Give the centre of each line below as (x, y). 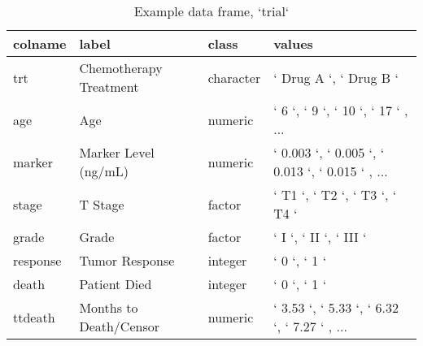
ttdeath (34, 317)
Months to (109, 307)
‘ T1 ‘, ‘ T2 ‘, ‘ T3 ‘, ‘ (335, 195)
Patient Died (116, 284)
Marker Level (117, 152)
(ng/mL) (104, 171)
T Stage (102, 204)
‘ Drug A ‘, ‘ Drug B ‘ (336, 77)
